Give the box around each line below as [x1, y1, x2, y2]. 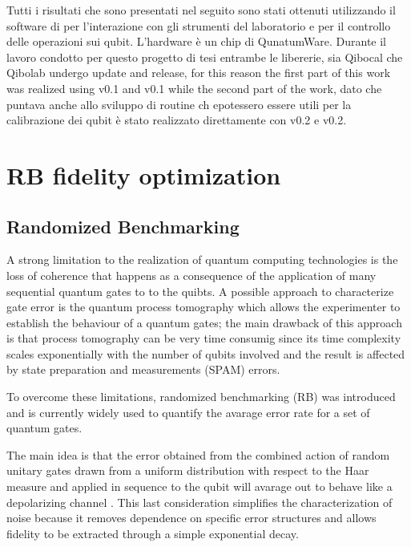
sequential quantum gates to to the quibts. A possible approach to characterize [6, 282, 394, 299]
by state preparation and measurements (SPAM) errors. [6, 361, 280, 378]
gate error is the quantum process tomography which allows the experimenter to [6, 298, 401, 315]
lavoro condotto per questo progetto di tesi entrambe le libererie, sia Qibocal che [6, 48, 403, 65]
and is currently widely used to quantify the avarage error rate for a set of [6, 403, 370, 420]
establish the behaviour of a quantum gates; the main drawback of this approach [6, 314, 402, 330]
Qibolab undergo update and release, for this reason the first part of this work [6, 64, 391, 81]
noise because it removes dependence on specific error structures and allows [6, 509, 377, 526]
